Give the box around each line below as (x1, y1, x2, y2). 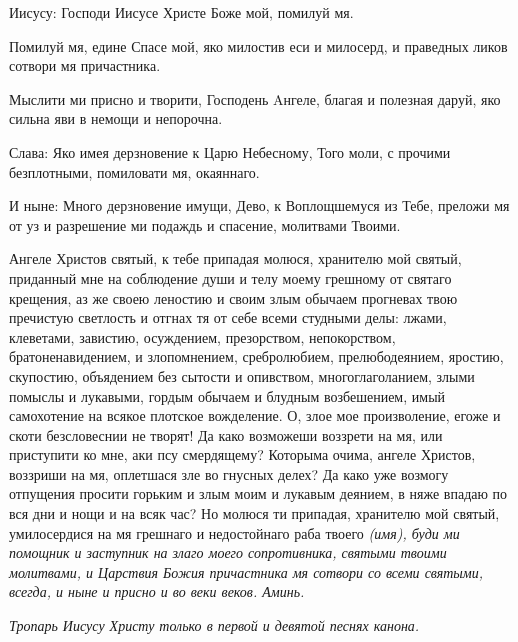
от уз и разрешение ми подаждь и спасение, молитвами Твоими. (9, 214, 401, 235)
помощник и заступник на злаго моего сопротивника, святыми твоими (9, 542, 447, 563)
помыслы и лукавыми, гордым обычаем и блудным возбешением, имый (9, 385, 446, 406)
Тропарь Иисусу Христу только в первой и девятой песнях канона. (9, 615, 420, 636)
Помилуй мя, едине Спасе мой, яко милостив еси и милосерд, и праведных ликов (9, 35, 508, 56)
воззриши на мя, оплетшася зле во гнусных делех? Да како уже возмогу (9, 463, 449, 484)
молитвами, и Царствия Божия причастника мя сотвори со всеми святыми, (9, 561, 484, 582)
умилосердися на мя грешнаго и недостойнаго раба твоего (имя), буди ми (9, 522, 460, 543)
